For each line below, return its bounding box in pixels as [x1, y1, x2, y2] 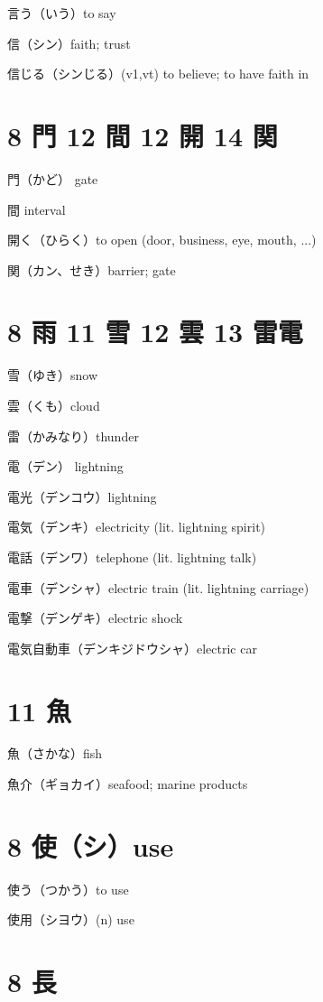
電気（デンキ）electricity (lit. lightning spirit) [7, 517, 266, 536]
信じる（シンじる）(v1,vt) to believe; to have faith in [7, 64, 309, 83]
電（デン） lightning [7, 457, 124, 476]
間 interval [7, 199, 66, 218]
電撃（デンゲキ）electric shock [7, 608, 183, 627]
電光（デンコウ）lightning [7, 487, 157, 506]
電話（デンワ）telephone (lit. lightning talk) [7, 547, 257, 566]
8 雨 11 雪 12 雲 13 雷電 [7, 313, 303, 350]
